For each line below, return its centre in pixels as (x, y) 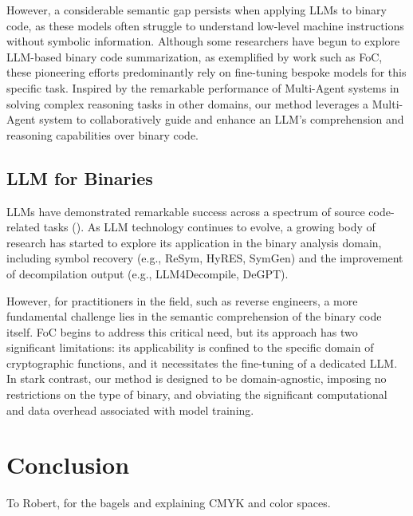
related (24, 227)
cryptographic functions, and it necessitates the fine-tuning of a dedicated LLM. (202, 362)
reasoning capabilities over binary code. (103, 134)
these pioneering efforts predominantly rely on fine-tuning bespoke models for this (206, 72)
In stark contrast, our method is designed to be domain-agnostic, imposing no (197, 378)
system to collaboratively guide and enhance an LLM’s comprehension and (222, 119)
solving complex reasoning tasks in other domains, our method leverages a (188, 103)
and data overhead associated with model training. (130, 410)
